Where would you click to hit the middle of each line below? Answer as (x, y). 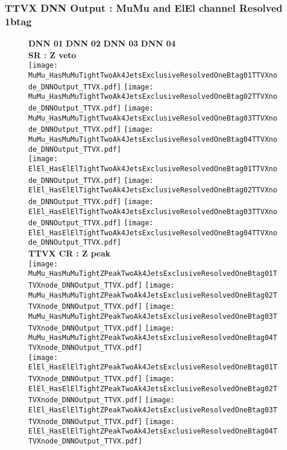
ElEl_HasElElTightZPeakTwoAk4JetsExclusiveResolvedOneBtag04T (153, 431)
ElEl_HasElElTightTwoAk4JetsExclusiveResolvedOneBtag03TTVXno (153, 211)
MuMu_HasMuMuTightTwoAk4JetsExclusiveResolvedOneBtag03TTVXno (153, 118)
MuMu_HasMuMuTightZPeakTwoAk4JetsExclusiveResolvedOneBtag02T (153, 295)
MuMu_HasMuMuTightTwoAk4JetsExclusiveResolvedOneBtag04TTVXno (153, 139)
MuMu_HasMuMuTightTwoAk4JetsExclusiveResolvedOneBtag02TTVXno (153, 97)
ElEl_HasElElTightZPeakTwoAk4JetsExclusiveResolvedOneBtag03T (153, 410)
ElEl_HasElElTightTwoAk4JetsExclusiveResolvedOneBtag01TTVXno (153, 169)
